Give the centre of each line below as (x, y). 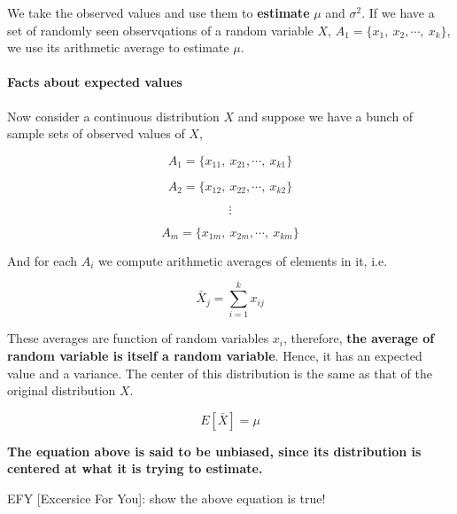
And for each (42, 260)
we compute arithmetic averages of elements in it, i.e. (243, 260)
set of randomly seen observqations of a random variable (160, 30)
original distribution (62, 390)
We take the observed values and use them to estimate (159, 12)
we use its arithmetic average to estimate (118, 47)
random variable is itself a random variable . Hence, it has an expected (215, 356)
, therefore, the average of (359, 338)
